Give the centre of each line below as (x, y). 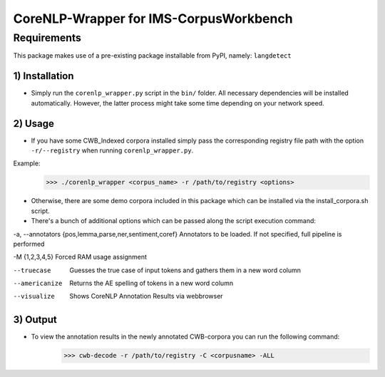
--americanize (38, 284)
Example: (27, 163)
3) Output (35, 320)
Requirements (47, 38)
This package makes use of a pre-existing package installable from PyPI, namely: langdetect (152, 56)
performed (29, 244)
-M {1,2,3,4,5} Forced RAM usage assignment (80, 257)
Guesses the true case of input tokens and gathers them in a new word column (185, 270)
